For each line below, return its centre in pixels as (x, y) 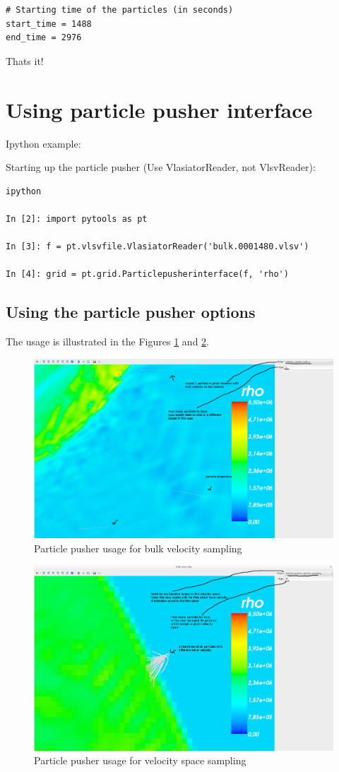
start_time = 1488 (49, 24)
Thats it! (25, 60)
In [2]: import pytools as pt (77, 219)
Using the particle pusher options (131, 312)
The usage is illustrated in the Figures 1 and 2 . (107, 342)
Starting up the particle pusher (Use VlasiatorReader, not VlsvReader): (161, 167)
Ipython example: (43, 143)
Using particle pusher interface (159, 109)
